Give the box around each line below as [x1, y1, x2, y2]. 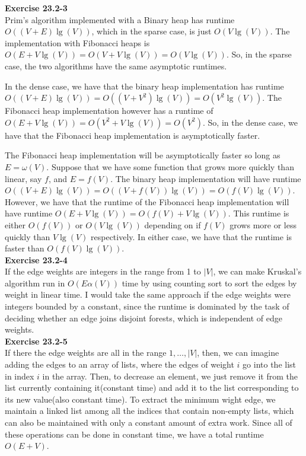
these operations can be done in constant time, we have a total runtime [5, 428, 264, 440]
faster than [5, 242, 44, 254]
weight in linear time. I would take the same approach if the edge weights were [5, 288, 291, 301]
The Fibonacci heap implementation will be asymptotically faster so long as [5, 149, 280, 161]
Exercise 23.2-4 [5, 253, 68, 266]
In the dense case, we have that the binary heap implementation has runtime [5, 79, 284, 92]
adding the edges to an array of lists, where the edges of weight [5, 358, 234, 371]
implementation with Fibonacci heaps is [5, 36, 150, 49]
